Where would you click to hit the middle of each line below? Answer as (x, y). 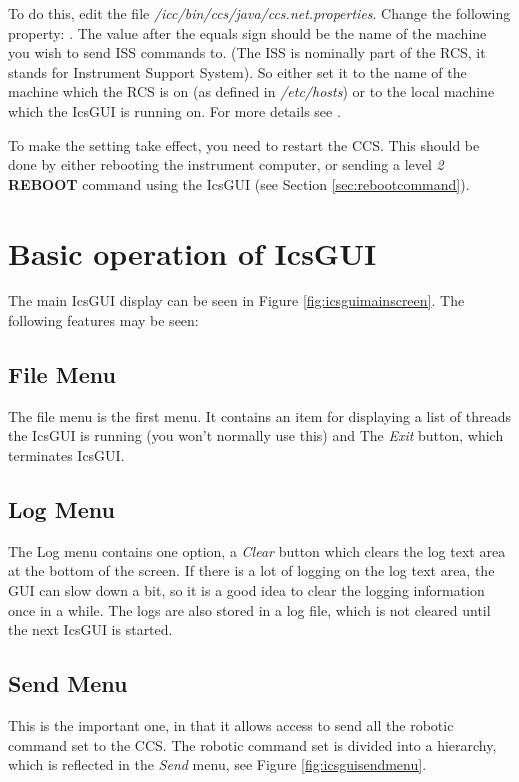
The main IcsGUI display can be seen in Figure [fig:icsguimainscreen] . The (236, 300)
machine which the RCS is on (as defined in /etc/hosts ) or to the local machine (251, 91)
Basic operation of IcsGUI (192, 252)
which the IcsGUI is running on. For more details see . (174, 110)
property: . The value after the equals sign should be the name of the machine (247, 32)
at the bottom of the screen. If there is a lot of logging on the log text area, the (251, 570)
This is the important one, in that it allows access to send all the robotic (231, 725)
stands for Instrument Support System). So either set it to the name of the (237, 71)
